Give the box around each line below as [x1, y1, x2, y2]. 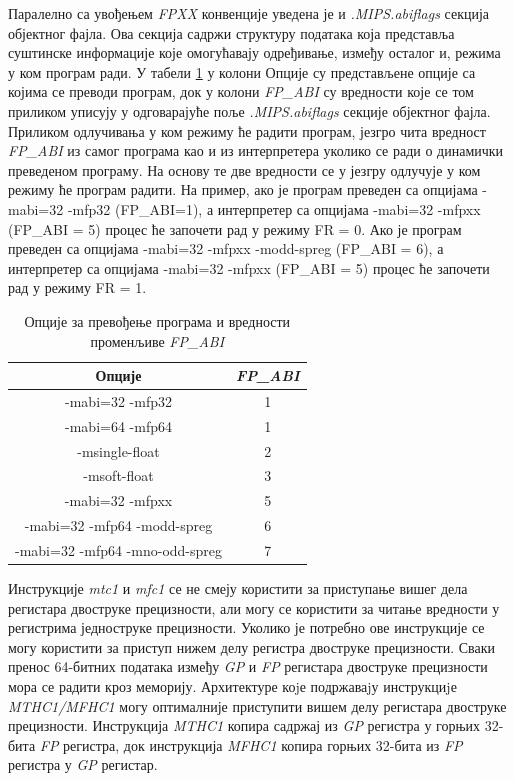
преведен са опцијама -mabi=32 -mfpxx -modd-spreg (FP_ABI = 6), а [8, 238, 444, 259]
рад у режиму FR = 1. [8, 277, 147, 298]
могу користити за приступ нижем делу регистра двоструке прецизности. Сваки [8, 636, 496, 657]
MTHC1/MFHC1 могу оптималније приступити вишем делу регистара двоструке [8, 695, 507, 716]
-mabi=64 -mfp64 [65, 415, 172, 436]
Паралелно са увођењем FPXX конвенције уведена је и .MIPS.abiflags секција [8, 3, 490, 23]
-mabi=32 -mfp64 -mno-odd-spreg [15, 540, 223, 560]
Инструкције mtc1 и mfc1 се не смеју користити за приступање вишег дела [8, 578, 468, 599]
